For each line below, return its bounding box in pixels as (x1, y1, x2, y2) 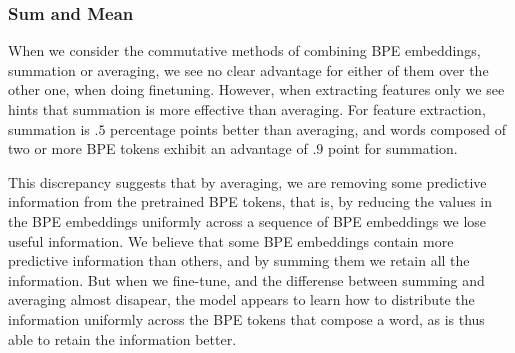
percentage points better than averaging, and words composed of (110, 118, 506, 139)
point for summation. (328, 138, 458, 159)
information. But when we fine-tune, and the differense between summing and (8, 269, 485, 290)
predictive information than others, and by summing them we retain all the (8, 250, 470, 271)
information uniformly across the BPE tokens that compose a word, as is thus (8, 308, 485, 329)
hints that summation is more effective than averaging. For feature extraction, (8, 99, 486, 119)
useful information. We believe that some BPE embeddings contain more (8, 230, 454, 251)
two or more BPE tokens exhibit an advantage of (8, 138, 308, 159)
